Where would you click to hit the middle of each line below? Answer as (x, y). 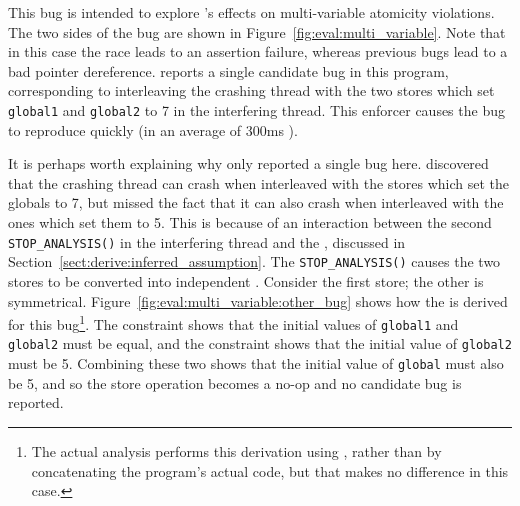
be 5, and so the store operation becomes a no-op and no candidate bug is (235, 382)
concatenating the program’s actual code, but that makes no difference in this (270, 470)
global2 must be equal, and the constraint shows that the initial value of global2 (260, 343)
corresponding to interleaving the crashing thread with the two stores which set (251, 90)
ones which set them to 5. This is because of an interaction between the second (250, 222)
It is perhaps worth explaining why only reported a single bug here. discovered (248, 163)
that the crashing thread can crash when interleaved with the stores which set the (259, 182)
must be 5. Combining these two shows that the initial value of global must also (256, 363)
